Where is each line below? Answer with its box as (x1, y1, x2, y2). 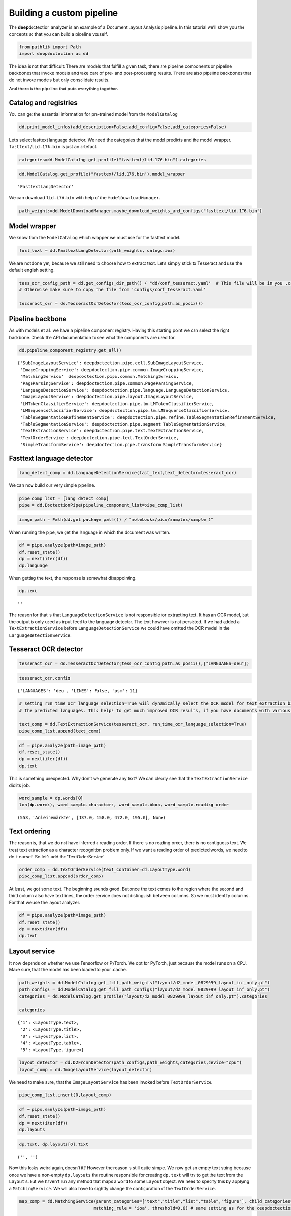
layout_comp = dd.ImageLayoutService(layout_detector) (19, 1067, 152, 1072)
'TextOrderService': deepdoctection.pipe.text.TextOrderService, (20, 435, 179, 440)
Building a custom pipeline (9, 7, 118, 18)
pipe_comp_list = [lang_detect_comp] (19, 496, 109, 501)
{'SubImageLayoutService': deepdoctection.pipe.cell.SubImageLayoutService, (17, 360, 205, 366)
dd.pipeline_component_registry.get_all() (19, 347, 122, 353)
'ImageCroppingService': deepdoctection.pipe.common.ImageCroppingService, (20, 367, 205, 372)
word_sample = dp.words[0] (19, 795, 83, 801)
